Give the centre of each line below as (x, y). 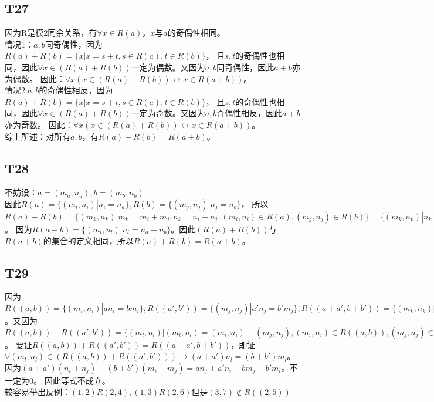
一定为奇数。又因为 (168, 113)
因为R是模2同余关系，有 (51, 33)
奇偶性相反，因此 (250, 113)
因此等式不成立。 (77, 380)
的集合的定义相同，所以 (88, 240)
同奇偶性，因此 (245, 67)
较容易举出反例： (38, 392)
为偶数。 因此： (35, 78)
